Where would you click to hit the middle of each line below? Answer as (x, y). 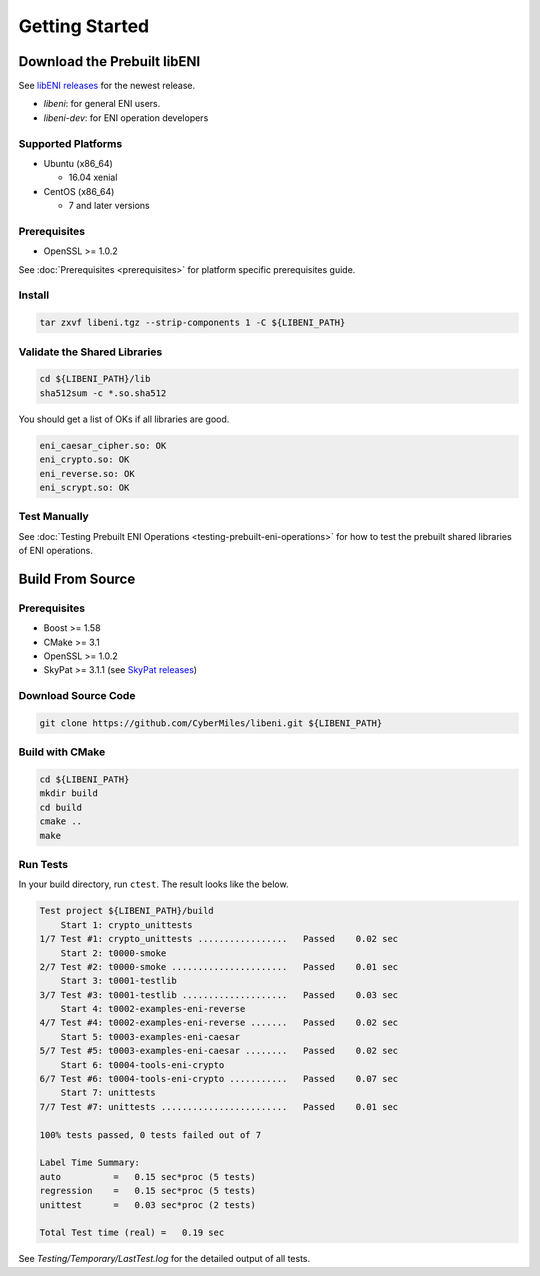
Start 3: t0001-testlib (118, 981)
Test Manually (53, 517)
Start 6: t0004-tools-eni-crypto (142, 1064)
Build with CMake (62, 752)
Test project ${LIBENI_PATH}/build (126, 911)
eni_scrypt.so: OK (84, 487)
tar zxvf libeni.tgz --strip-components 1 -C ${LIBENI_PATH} (192, 323)
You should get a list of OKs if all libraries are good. (124, 419)
